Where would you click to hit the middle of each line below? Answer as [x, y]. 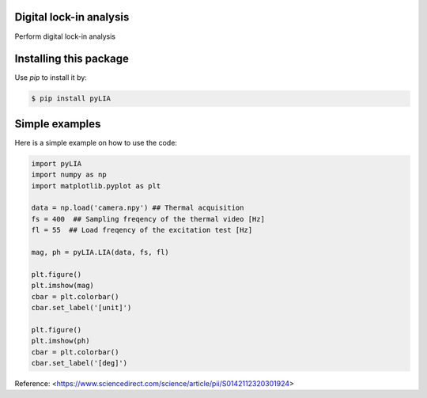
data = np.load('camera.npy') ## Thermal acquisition [138, 208]
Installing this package [72, 59]
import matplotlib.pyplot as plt [96, 186]
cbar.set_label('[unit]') [81, 307]
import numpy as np [69, 175]
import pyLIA [57, 163]
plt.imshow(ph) [60, 341]
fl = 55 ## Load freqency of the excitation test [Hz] [142, 230]
